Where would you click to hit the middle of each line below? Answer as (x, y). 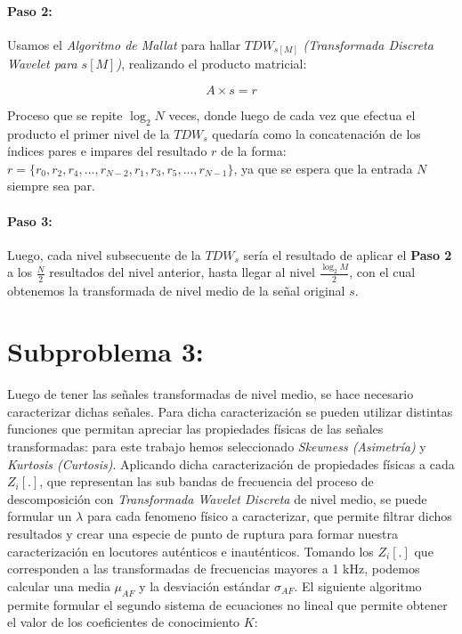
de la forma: (254, 151)
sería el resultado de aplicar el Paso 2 (348, 254)
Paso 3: (30, 220)
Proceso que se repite (65, 114)
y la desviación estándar (205, 585)
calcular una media (59, 585)
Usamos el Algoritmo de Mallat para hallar (124, 44)
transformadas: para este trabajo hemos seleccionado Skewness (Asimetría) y (217, 447)
